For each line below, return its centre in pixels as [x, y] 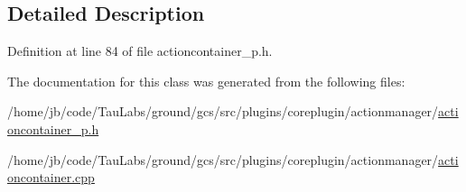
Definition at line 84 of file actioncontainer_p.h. [140, 51]
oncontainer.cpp [51, 177]
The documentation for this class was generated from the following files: [206, 81]
